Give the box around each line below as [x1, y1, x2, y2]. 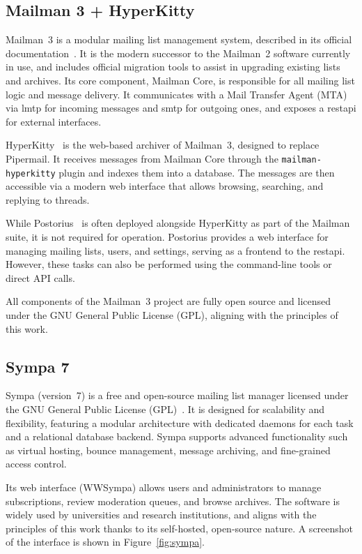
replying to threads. [6, 192, 90, 207]
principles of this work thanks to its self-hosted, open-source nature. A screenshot [6, 521, 354, 535]
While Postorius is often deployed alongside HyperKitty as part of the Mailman [6, 216, 350, 230]
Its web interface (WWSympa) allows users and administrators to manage [6, 479, 322, 494]
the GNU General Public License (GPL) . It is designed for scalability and [6, 402, 325, 416]
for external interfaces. [6, 114, 102, 128]
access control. [6, 456, 67, 471]
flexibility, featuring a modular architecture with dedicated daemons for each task [6, 415, 354, 430]
